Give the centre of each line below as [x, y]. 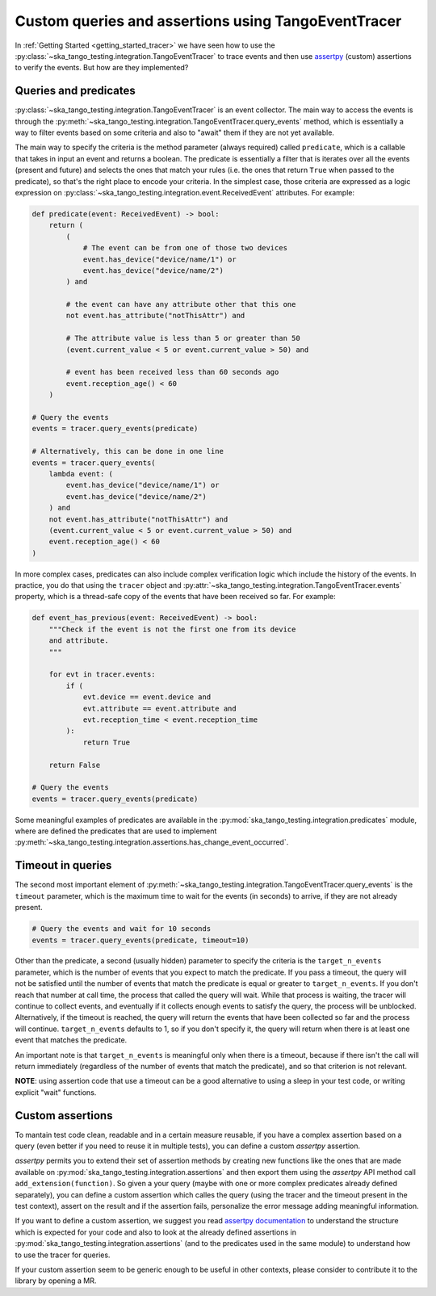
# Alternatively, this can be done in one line [128, 451]
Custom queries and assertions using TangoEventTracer [208, 21]
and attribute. [79, 641]
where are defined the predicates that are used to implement [116, 831]
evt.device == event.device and [147, 697]
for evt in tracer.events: [103, 675]
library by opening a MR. [56, 1281]
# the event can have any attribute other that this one [181, 304]
